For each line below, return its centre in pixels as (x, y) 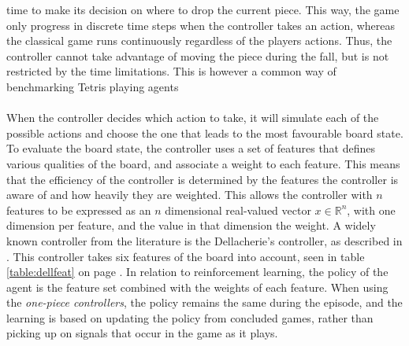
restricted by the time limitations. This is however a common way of (171, 71)
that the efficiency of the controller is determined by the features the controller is (203, 179)
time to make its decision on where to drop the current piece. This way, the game (203, 9)
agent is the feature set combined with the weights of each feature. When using (197, 287)
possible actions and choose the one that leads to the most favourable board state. (205, 133)
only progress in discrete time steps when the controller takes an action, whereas (201, 25)
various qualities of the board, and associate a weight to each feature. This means (203, 163)
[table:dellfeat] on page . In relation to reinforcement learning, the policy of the (197, 272)
